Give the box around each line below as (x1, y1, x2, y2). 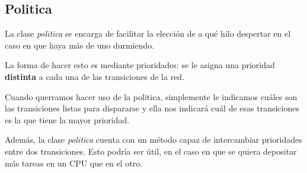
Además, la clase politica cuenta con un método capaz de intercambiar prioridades (5, 133, 302, 146)
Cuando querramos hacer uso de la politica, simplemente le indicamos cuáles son (5, 90, 298, 102)
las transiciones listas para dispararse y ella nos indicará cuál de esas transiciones (5, 102, 299, 114)
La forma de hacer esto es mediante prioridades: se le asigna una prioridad (5, 59, 275, 71)
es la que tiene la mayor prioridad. (5, 113, 130, 126)
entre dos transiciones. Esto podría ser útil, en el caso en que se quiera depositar (5, 145, 297, 157)
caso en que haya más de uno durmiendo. (5, 39, 155, 51)
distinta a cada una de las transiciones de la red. (5, 70, 185, 82)
